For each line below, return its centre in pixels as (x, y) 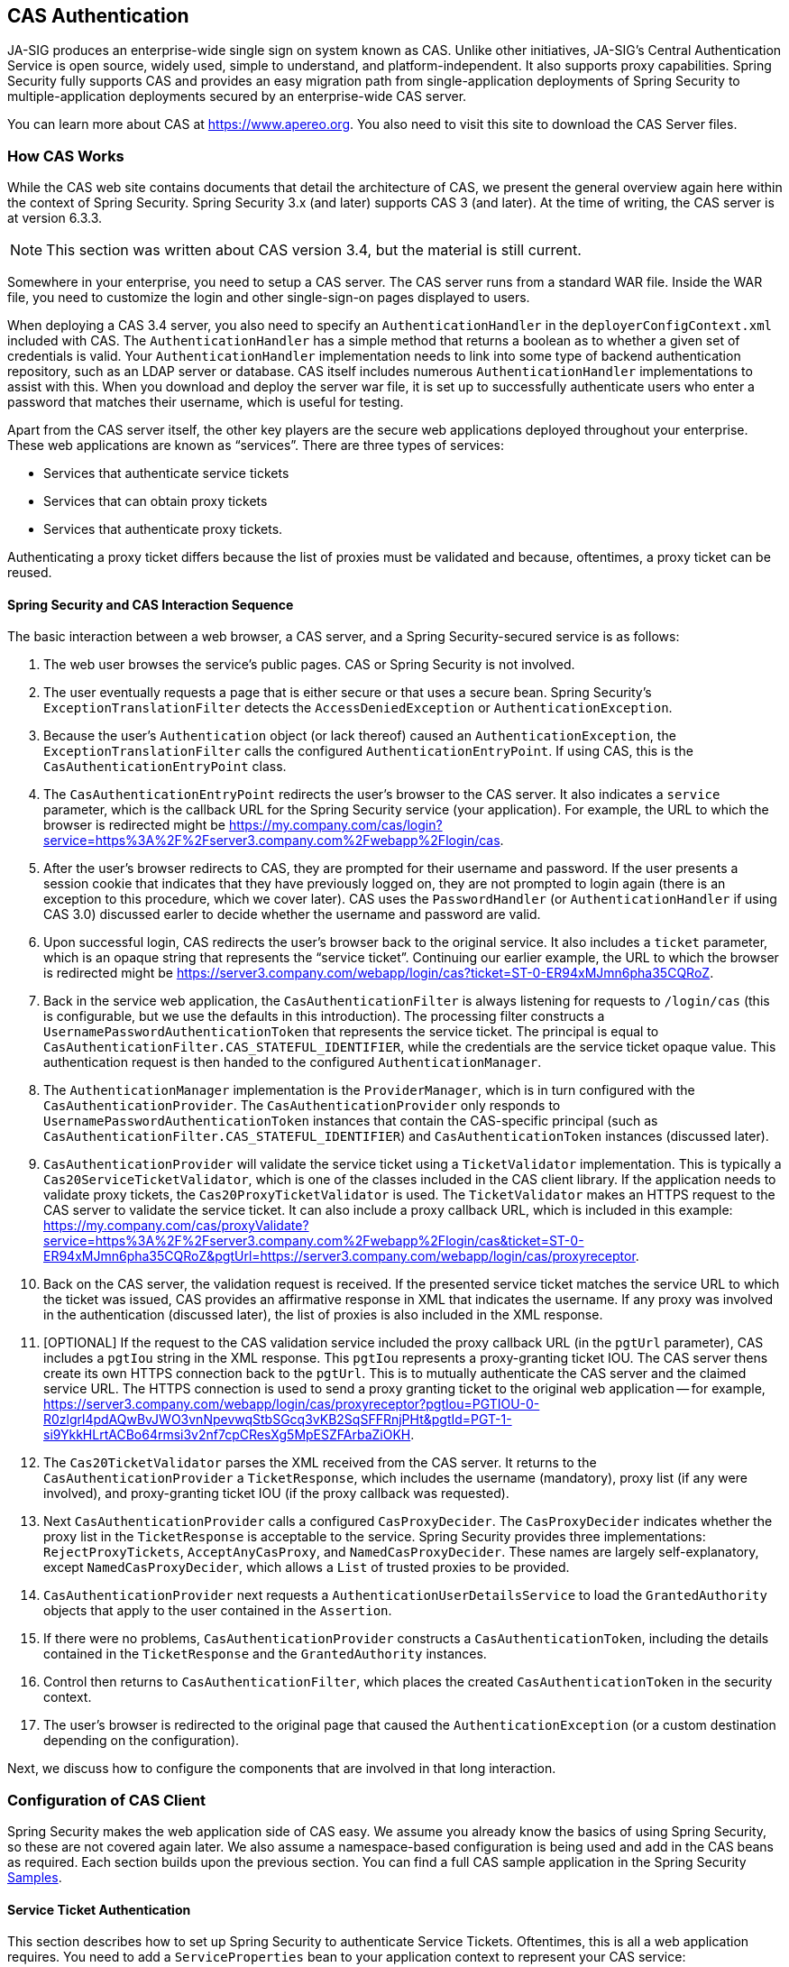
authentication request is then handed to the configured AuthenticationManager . (293, 1062)
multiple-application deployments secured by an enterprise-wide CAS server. (237, 97)
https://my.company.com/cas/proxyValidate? (176, 1226)
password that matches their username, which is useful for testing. (206, 402)
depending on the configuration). (142, 1741)
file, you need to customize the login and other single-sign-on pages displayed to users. (269, 298)
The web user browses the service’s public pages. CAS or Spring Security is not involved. (309, 665)
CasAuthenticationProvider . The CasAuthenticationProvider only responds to (302, 1106)
